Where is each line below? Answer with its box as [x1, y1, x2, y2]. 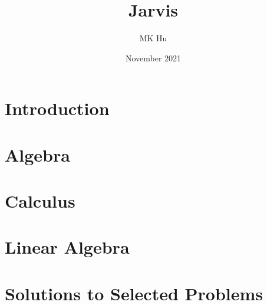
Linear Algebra [5, 235, 130, 259]
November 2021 [125, 51, 182, 64]
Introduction [5, 96, 110, 120]
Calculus [5, 189, 75, 213]
